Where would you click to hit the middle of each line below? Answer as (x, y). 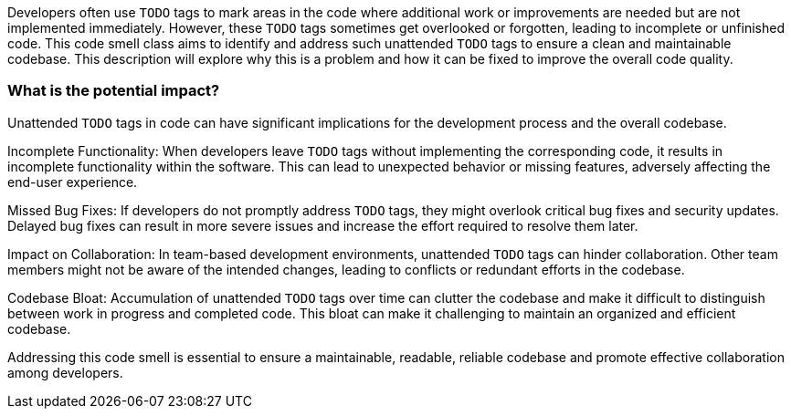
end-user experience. (73, 182)
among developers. (65, 372)
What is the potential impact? (114, 91)
